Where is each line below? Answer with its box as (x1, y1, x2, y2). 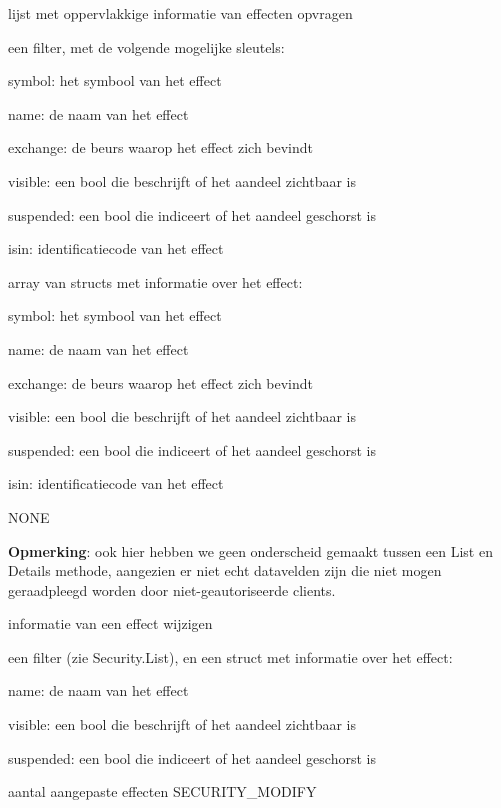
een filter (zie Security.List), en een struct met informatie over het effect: (8, 646, 453, 667)
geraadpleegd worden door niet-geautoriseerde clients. (8, 579, 336, 600)
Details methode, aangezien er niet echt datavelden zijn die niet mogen (8, 560, 442, 581)
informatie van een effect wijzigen (8, 613, 213, 634)
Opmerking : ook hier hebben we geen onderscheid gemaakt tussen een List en (8, 540, 493, 561)
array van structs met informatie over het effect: (8, 271, 303, 292)
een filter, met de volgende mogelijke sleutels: (8, 36, 285, 57)
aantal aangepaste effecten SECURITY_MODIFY (8, 781, 317, 802)
